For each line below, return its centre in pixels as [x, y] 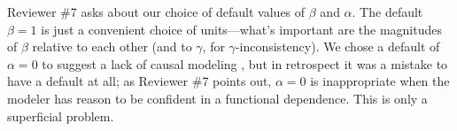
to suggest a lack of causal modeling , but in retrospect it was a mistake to [245, 63]
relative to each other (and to [112, 46]
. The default [387, 12]
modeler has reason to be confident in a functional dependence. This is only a [217, 98]
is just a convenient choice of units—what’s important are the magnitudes [241, 29]
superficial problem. [61, 116]
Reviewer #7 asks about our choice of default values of [156, 12]
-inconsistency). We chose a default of [337, 46]
